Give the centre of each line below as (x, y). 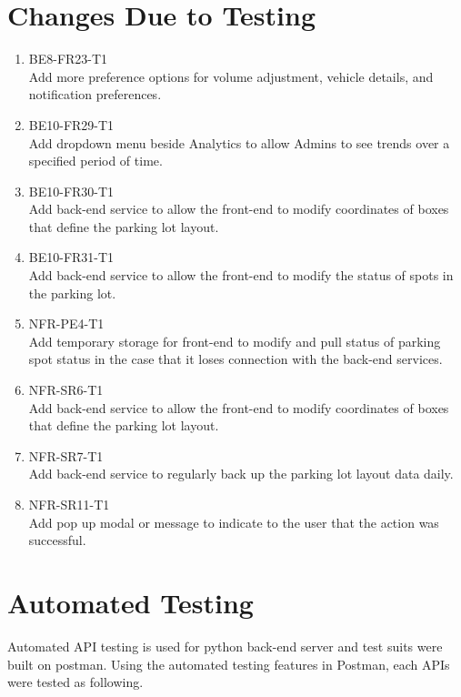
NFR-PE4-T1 (66, 323)
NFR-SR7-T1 (66, 455)
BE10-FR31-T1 (71, 257)
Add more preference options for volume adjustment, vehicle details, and (231, 76)
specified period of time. (95, 161)
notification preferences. (95, 94)
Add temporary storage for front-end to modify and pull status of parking (235, 341)
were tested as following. (75, 682)
